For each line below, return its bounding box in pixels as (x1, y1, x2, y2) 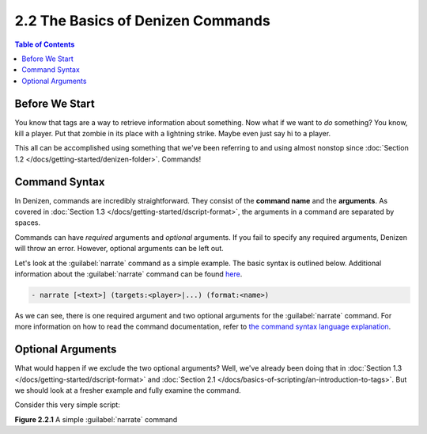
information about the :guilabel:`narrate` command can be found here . (14, 269, 243, 279)
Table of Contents (14, 40, 75, 49)
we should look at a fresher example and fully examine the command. (14, 386, 241, 395)
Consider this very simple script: (14, 400, 120, 409)
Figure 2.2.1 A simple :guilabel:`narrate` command (14, 414, 178, 424)
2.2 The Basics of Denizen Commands (14, 12, 270, 29)
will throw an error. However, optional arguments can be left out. (14, 244, 225, 253)
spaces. (14, 218, 41, 227)
